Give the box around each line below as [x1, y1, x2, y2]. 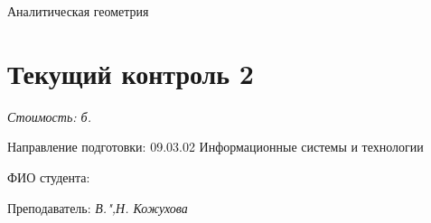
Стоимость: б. [7, 107, 91, 125]
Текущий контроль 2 [7, 54, 254, 91]
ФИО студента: [7, 167, 90, 186]
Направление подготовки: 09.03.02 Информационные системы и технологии [7, 137, 424, 156]
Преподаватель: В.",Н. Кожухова [7, 198, 188, 217]
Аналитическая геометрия [7, 2, 149, 20]
